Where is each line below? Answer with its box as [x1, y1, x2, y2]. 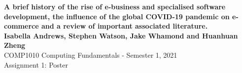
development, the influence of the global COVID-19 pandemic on [4, 11, 230, 21]
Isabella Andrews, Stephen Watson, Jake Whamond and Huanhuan [4, 30, 238, 40]
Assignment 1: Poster [4, 59, 68, 70]
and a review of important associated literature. [41, 21, 208, 31]
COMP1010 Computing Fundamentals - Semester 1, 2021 [4, 49, 177, 60]
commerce [4, 21, 39, 31]
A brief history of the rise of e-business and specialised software [4, 1, 226, 11]
